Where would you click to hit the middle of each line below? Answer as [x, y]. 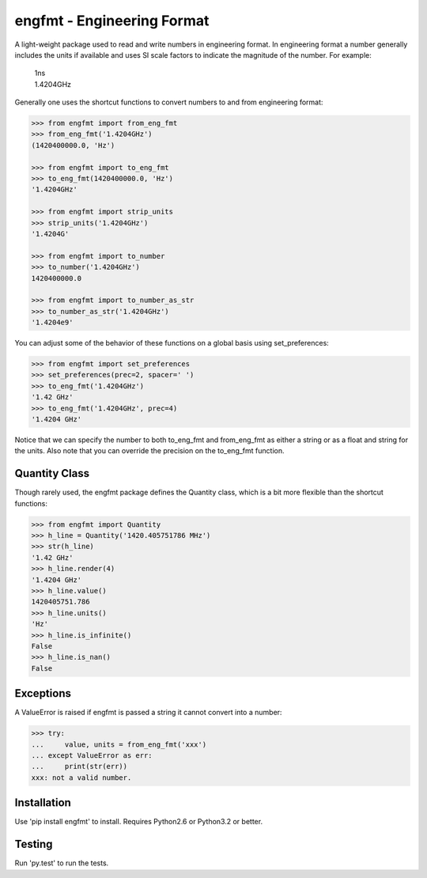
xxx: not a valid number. [81, 778]
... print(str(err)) [79, 766]
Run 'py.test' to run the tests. [62, 863]
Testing [34, 844]
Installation [43, 803]
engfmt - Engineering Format [112, 21]
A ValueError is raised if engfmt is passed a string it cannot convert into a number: [148, 713]
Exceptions [43, 693]
